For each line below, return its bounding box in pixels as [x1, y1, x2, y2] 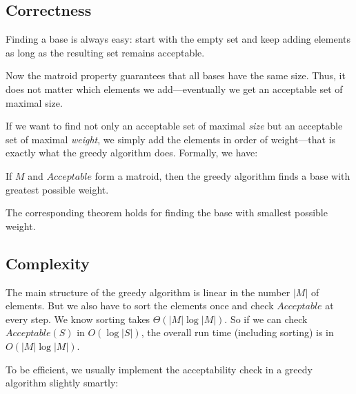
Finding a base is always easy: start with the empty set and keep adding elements [6, 32, 351, 46]
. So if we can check [224, 311, 308, 326]
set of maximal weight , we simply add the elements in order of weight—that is [6, 132, 336, 146]
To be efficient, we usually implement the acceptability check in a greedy [6, 362, 313, 376]
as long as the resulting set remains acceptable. [6, 45, 205, 59]
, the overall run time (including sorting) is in [141, 325, 334, 340]
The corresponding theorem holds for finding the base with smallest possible [6, 205, 328, 220]
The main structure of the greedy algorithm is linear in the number [6, 284, 290, 299]
